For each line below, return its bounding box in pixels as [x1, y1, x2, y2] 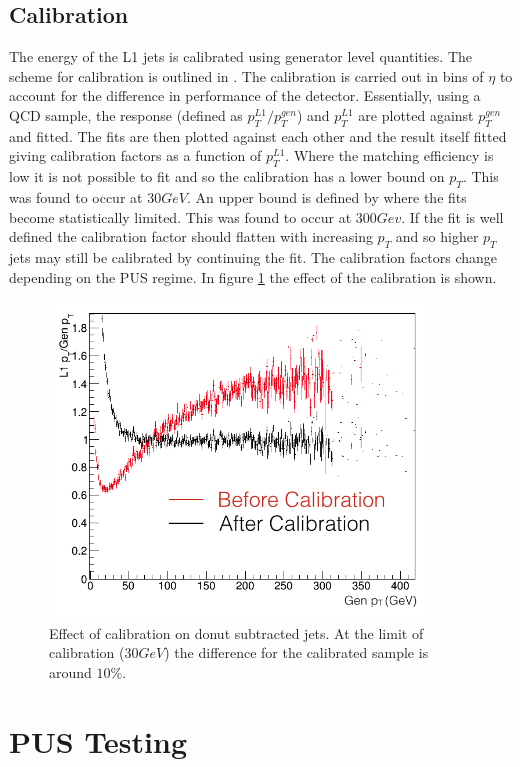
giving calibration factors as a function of [9, 145, 262, 166]
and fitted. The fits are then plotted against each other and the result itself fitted [9, 125, 507, 146]
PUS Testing [9, 720, 188, 761]
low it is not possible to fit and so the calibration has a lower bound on [9, 166, 445, 187]
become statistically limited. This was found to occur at [9, 206, 352, 227]
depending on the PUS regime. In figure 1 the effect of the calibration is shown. [9, 266, 497, 287]
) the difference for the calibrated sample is [164, 642, 429, 663]
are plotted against [358, 104, 474, 125]
